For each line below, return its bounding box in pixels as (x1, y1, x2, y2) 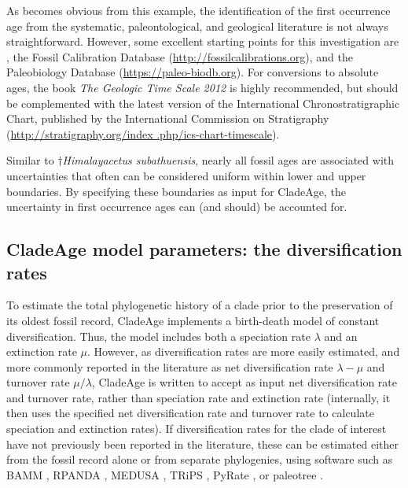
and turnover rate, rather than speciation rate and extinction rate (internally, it (6, 389, 391, 405)
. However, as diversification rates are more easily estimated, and (87, 343, 400, 360)
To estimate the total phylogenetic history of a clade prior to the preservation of (6, 297, 393, 313)
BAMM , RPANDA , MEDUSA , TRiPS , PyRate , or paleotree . (6, 466, 324, 482)
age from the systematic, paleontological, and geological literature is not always (6, 17, 388, 34)
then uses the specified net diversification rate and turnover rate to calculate (6, 405, 374, 421)
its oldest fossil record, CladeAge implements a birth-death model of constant (6, 312, 380, 328)
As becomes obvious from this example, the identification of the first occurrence (6, 2, 391, 18)
